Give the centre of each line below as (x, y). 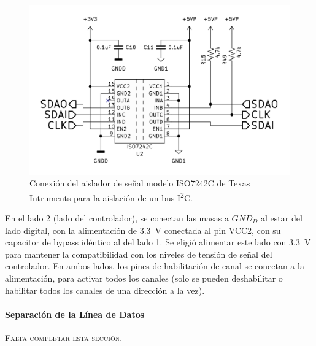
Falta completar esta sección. (64, 337)
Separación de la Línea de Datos (75, 314)
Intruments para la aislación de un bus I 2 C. (111, 196)
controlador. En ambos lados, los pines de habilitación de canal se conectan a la (155, 266)
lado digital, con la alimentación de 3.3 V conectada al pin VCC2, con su (143, 230)
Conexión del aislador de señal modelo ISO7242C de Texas (140, 183)
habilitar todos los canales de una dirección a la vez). (105, 290)
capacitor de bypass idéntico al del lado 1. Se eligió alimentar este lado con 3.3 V (158, 242)
